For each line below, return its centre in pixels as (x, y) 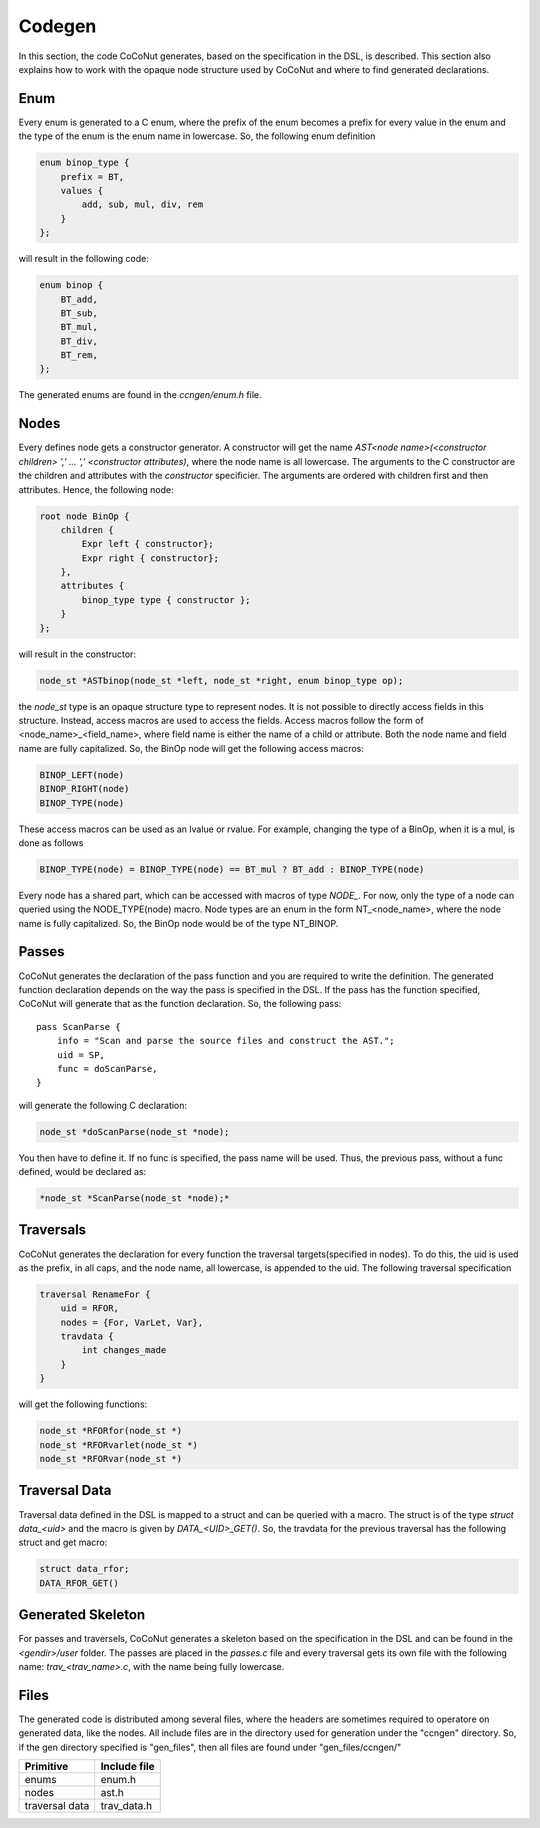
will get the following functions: (83, 1404)
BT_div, (79, 341)
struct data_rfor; (84, 1569)
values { (82, 190)
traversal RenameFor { (95, 1294)
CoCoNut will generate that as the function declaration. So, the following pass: (180, 1004)
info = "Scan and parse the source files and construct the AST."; (225, 1041)
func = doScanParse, (107, 1068)
